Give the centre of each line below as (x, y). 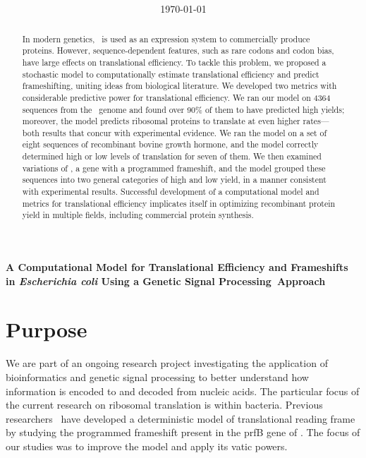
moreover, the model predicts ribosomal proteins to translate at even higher (161, 121)
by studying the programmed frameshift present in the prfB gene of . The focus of (183, 432)
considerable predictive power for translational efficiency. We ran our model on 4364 (176, 97)
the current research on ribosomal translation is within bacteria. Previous (164, 405)
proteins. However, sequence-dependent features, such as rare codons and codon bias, (178, 50)
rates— (316, 121)
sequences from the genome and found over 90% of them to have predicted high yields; (183, 109)
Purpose (47, 329)
